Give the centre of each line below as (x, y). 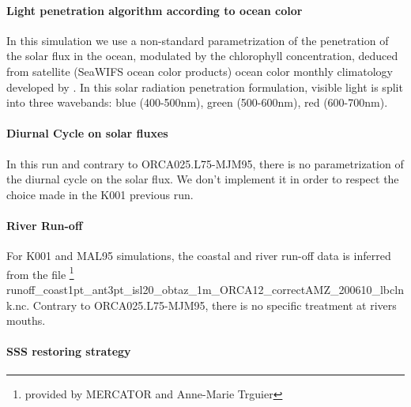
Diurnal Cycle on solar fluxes (87, 133)
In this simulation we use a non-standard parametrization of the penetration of (198, 40)
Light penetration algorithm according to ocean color (155, 10)
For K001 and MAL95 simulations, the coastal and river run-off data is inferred (199, 256)
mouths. (26, 320)
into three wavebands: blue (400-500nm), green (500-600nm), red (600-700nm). (197, 102)
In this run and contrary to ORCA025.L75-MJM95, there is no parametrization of (205, 163)
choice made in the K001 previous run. (100, 194)
